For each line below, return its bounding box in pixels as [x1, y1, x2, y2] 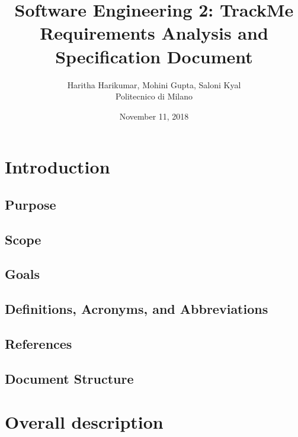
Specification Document [55, 44, 253, 68]
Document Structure [5, 369, 134, 387]
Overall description [5, 410, 164, 434]
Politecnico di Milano [115, 90, 193, 102]
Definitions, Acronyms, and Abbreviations [5, 300, 268, 318]
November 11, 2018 [119, 110, 189, 122]
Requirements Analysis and [40, 21, 268, 45]
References [5, 334, 72, 352]
